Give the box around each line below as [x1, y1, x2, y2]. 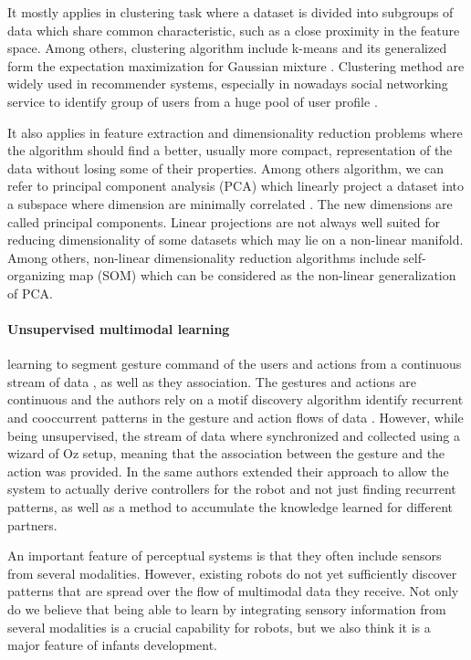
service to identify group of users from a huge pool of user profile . [7, 91, 378, 110]
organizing [7, 266, 66, 285]
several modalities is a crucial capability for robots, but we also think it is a [7, 617, 431, 636]
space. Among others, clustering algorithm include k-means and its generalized [7, 38, 447, 58]
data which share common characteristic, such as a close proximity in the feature [7, 20, 460, 39]
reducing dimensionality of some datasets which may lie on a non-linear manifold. [7, 230, 464, 249]
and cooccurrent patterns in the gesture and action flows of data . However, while [7, 408, 464, 427]
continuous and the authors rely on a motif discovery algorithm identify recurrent [7, 390, 464, 409]
